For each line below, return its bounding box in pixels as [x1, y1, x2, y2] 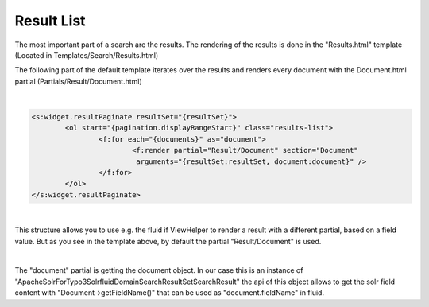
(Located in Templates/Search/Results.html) [14, 50, 159, 60]
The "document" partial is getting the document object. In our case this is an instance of [14, 266, 303, 275]
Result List [14, 12, 87, 29]
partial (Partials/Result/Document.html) [14, 76, 142, 86]
